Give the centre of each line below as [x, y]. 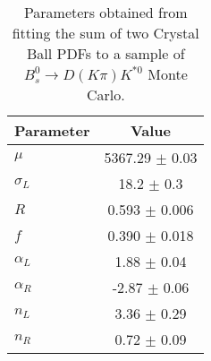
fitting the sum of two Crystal [105, 33]
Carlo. [105, 95]
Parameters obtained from [105, 12]
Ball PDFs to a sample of [105, 53]
